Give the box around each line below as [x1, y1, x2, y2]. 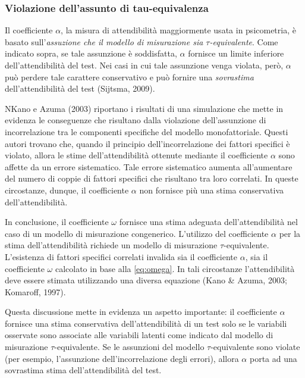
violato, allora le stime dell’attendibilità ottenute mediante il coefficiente [5, 149, 268, 161]
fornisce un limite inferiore [188, 47, 284, 60]
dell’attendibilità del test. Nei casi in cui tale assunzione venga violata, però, [5, 59, 284, 71]
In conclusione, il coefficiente [5, 215, 109, 228]
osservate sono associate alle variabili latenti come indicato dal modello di [5, 329, 273, 341]
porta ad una [249, 352, 297, 364]
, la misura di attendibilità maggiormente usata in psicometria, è [61, 24, 296, 36]
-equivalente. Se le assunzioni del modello [54, 340, 205, 353]
